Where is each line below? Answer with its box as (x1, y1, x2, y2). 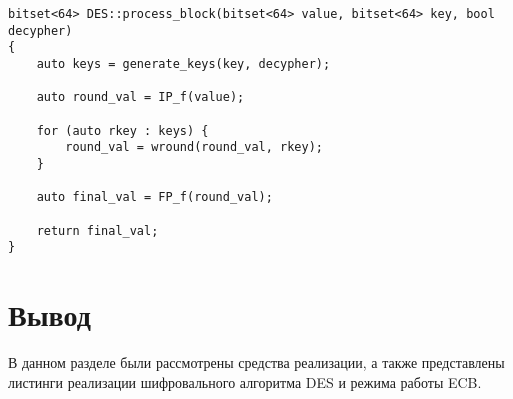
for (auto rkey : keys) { (36, 123, 209, 138)
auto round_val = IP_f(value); (36, 90, 245, 105)
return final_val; (36, 223, 159, 238)
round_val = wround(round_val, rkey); (65, 140, 323, 155)
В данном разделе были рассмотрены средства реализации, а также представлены (8, 351, 505, 372)
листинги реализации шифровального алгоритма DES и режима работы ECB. (8, 371, 482, 392)
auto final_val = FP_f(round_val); (36, 190, 273, 205)
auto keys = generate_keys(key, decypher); (36, 56, 331, 71)
